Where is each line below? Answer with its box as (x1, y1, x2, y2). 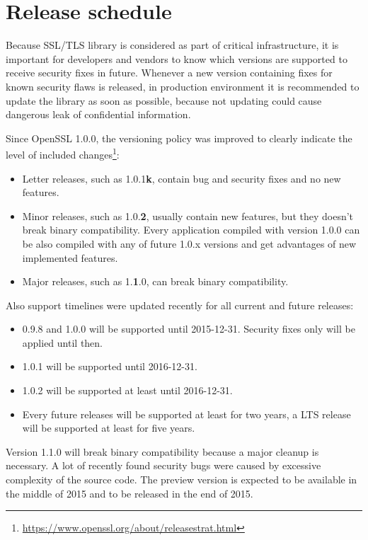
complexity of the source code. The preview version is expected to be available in (6, 472, 357, 487)
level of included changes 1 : (6, 145, 120, 161)
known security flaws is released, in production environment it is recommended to (6, 79, 360, 93)
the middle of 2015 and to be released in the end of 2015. (6, 486, 253, 500)
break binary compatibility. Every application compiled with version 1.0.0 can (22, 222, 360, 237)
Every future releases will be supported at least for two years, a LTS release (22, 406, 351, 421)
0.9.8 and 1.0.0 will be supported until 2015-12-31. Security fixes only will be (22, 321, 355, 336)
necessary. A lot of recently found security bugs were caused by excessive (6, 458, 321, 473)
